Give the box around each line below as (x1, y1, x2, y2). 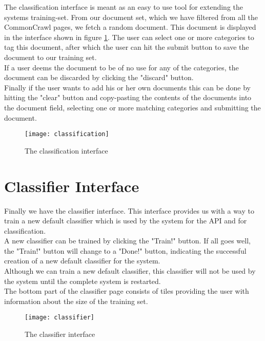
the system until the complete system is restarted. (4, 275, 161, 286)
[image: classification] (25, 130, 109, 138)
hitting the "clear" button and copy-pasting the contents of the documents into (4, 92, 252, 103)
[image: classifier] (25, 314, 95, 321)
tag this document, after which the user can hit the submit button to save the (4, 42, 249, 52)
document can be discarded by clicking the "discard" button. (4, 72, 194, 83)
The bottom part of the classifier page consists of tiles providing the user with (4, 286, 249, 296)
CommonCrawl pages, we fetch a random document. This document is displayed (4, 22, 256, 32)
